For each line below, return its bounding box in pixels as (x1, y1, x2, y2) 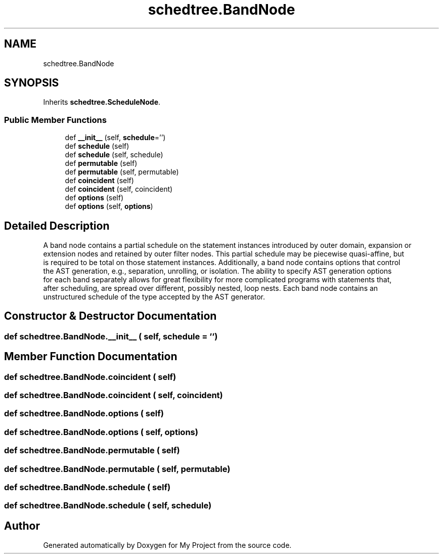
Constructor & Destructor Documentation (4, 310, 217, 323)
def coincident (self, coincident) (65, 185, 173, 194)
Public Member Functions (4, 114, 107, 125)
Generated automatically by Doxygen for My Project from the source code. (43, 541, 292, 550)
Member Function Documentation (4, 350, 178, 363)
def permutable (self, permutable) (65, 167, 179, 177)
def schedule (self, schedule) (65, 150, 163, 159)
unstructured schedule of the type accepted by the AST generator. (43, 292, 265, 302)
